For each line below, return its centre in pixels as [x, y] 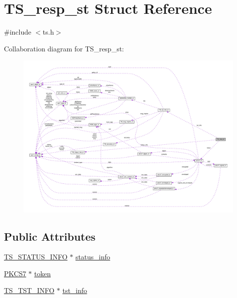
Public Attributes [50, 236]
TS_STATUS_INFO [36, 257]
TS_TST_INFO [29, 290]
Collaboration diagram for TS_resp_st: [64, 48]
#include [18, 32]
